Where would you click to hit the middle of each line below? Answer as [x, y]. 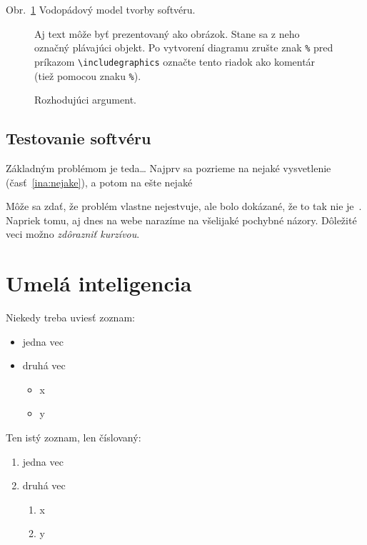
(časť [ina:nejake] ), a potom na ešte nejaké [99, 182]
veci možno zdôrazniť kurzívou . [73, 234]
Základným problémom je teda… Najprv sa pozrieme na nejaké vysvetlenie [169, 167]
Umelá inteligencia [99, 283]
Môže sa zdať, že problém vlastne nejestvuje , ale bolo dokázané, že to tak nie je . [184, 206]
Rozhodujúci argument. [85, 100]
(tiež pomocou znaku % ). [88, 75]
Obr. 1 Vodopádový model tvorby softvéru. [101, 9]
